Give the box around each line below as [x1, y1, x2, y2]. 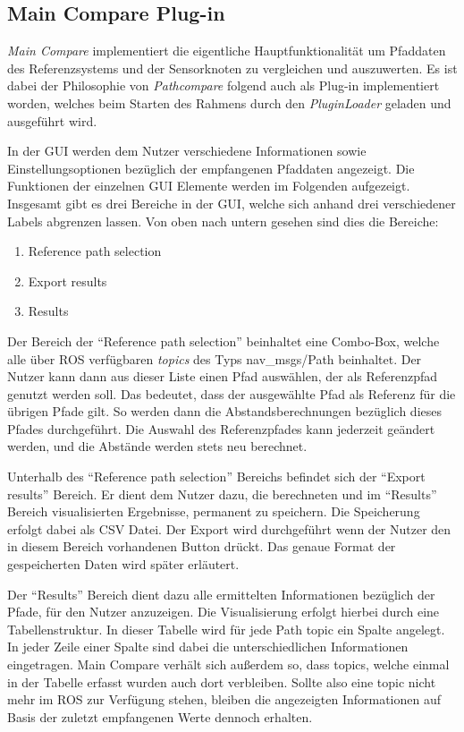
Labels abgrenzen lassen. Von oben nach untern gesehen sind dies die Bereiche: [7, 211, 439, 230]
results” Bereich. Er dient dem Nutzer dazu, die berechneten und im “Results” [7, 484, 437, 503]
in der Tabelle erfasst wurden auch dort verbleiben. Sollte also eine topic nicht [7, 672, 436, 691]
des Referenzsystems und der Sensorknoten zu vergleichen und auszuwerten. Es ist [7, 58, 458, 77]
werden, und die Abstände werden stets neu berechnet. [7, 437, 308, 455]
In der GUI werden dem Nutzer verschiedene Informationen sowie [7, 141, 367, 160]
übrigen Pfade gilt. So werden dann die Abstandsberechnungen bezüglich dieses [7, 402, 442, 421]
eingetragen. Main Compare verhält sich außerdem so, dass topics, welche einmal [7, 655, 450, 674]
